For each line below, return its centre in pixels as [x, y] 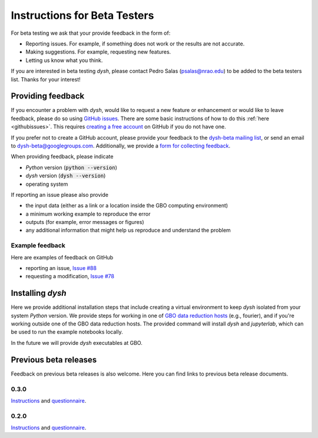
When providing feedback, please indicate [62, 157]
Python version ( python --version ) [72, 167]
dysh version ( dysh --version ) [66, 176]
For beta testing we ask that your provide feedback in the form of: [91, 33]
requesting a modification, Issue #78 [70, 276]
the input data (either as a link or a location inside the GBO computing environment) [127, 206]
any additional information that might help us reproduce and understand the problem [128, 230]
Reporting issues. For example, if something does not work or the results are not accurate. [135, 44]
